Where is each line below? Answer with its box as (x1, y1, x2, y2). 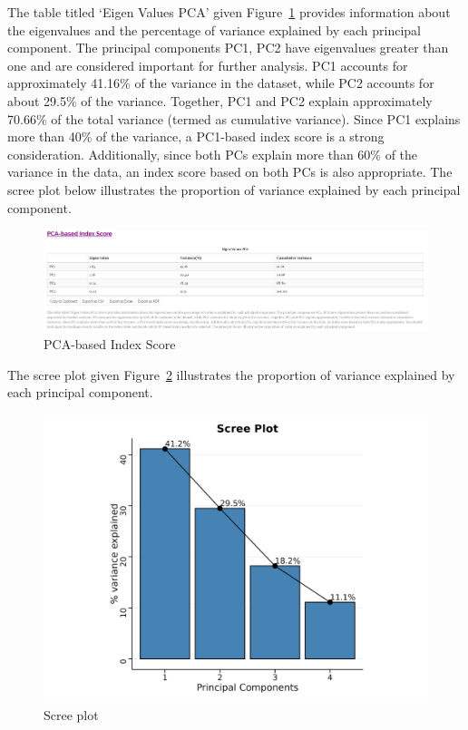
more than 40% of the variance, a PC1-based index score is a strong (7, 127, 385, 146)
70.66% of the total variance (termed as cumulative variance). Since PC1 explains (7, 109, 461, 128)
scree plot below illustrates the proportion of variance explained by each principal (7, 180, 461, 199)
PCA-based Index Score (44, 335, 176, 354)
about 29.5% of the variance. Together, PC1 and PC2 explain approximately (7, 91, 433, 110)
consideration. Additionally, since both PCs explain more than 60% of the (7, 144, 418, 163)
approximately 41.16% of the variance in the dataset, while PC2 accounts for (7, 73, 434, 92)
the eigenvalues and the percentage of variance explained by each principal (7, 20, 421, 39)
